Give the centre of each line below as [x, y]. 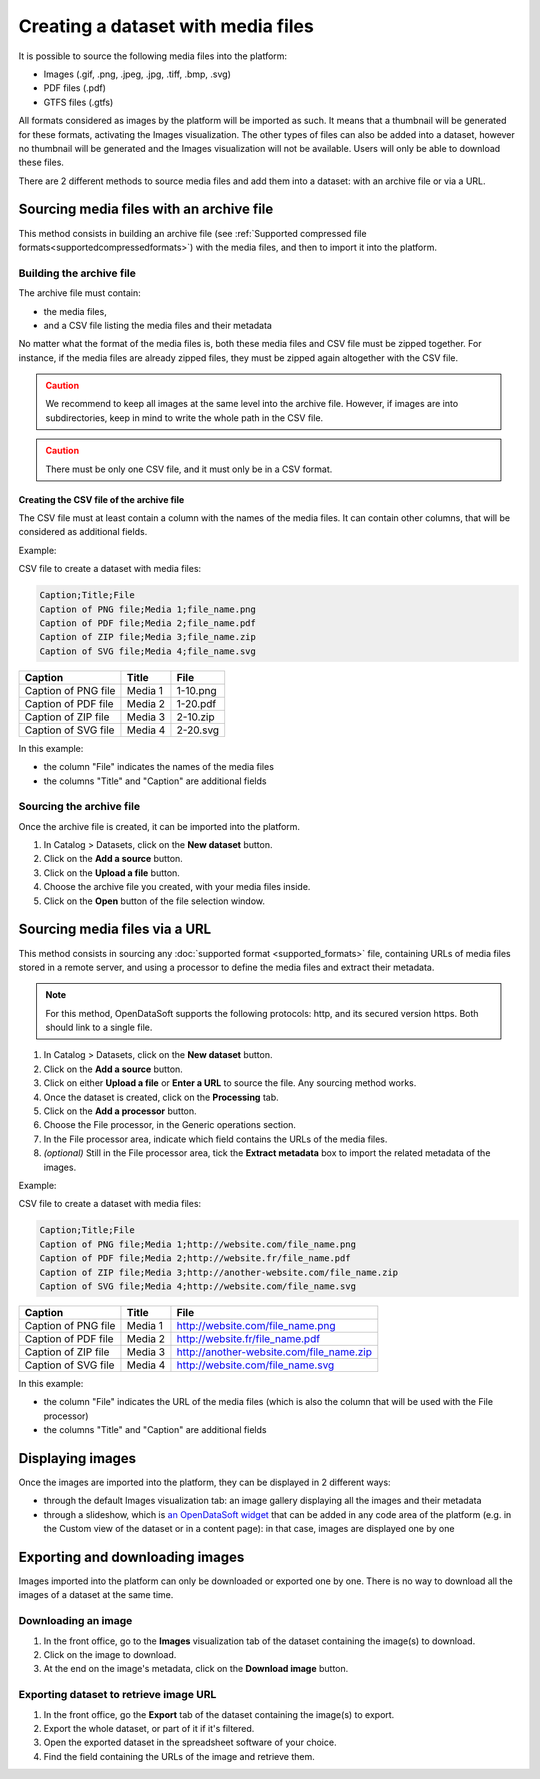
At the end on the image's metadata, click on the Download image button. [196, 1669]
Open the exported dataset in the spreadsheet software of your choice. [190, 1742]
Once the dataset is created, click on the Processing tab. [161, 1097]
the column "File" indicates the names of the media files [159, 767]
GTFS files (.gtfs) [78, 102]
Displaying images [77, 1458]
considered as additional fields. [83, 532]
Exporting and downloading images [131, 1556]
